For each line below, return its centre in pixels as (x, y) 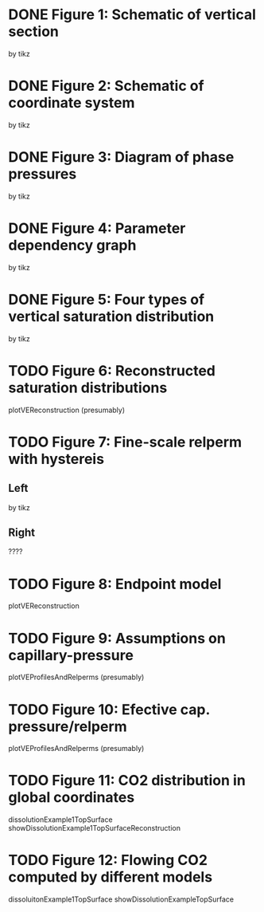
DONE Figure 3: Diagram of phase (121, 157)
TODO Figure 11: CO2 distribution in (127, 781)
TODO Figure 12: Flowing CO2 (108, 861)
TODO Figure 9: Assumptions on (117, 638)
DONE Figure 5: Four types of (107, 299)
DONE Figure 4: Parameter (97, 228)
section (34, 31)
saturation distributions (88, 387)
